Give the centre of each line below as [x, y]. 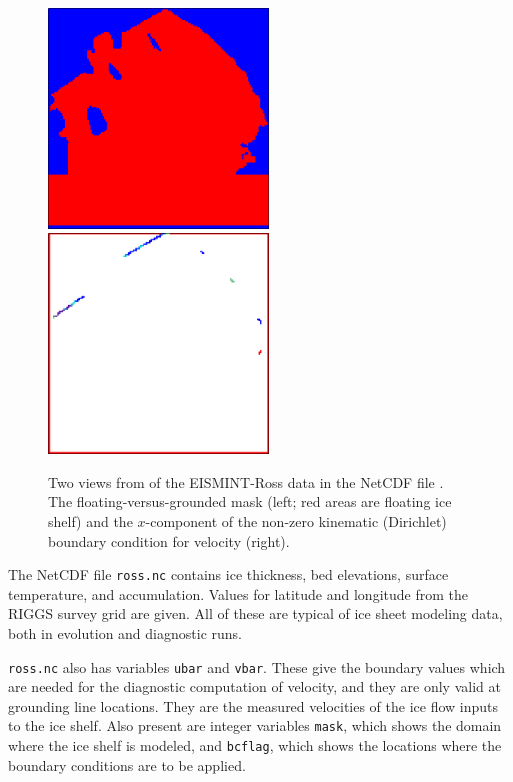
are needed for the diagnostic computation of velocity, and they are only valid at [254, 686]
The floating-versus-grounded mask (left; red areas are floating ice [250, 501]
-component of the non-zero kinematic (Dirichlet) [296, 520]
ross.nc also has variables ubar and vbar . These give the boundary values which [257, 666]
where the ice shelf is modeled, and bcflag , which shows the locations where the [255, 745]
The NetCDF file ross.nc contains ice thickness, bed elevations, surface [228, 574]
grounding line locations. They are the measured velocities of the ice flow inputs [253, 705]
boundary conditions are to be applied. [127, 764]
